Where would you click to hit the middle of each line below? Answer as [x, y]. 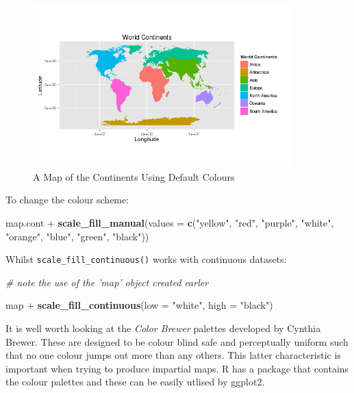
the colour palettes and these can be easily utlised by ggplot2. [135, 382]
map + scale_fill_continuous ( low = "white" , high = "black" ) [139, 305]
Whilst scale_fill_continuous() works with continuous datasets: [146, 259]
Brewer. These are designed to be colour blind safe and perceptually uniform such [177, 341]
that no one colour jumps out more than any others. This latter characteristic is [173, 355]
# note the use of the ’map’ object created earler [107, 282]
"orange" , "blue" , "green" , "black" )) [77, 236]
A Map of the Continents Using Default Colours [134, 176]
